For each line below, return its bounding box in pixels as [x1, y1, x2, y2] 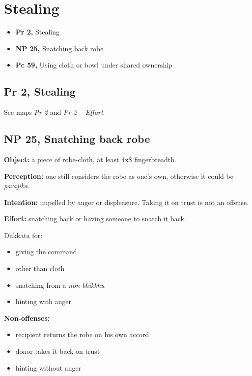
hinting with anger [15, 296, 72, 307]
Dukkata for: [4, 230, 43, 240]
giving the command [15, 246, 77, 257]
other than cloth [15, 263, 65, 273]
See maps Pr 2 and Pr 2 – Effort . [4, 107, 105, 117]
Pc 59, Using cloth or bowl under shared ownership [15, 60, 172, 70]
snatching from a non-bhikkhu [15, 279, 105, 290]
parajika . [4, 180, 30, 191]
